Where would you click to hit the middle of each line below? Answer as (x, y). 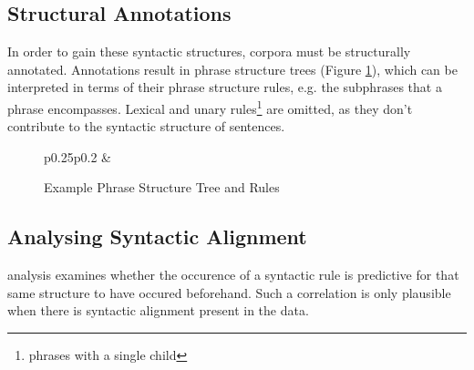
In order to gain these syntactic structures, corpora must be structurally (209, 51)
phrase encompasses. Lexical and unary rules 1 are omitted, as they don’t (210, 107)
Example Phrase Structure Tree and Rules (162, 187)
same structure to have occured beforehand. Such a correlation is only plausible (229, 292)
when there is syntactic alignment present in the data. (158, 310)
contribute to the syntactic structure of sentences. (146, 126)
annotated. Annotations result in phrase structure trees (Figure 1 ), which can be (232, 69)
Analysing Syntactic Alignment (157, 236)
